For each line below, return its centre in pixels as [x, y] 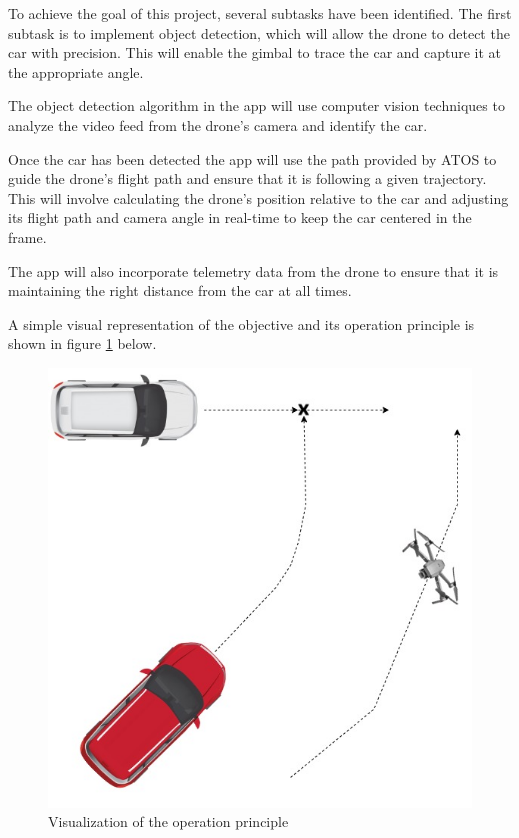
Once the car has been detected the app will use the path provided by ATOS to [252, 158]
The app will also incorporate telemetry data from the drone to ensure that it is [253, 270]
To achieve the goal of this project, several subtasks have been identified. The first [260, 13]
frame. [27, 236]
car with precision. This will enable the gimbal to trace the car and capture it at [255, 52]
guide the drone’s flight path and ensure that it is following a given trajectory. [247, 178]
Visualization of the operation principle [168, 821]
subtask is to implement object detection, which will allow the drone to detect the [259, 32]
